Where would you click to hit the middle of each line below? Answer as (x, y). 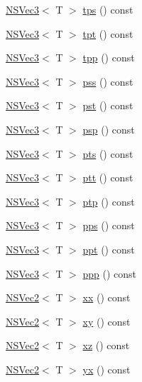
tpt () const (108, 33)
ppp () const (110, 273)
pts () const (108, 153)
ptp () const (109, 201)
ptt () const (108, 177)
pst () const (108, 105)
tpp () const (109, 57)
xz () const (106, 345)
